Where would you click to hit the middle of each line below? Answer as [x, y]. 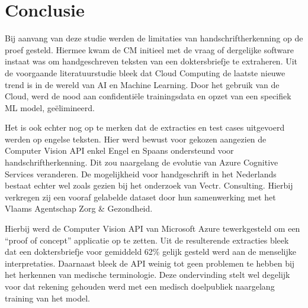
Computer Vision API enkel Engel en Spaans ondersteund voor [119, 150]
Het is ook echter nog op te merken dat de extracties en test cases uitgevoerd [145, 127]
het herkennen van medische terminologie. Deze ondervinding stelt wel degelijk [147, 275]
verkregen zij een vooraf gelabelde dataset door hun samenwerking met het [140, 197]
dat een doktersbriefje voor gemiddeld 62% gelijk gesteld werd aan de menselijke [150, 252]
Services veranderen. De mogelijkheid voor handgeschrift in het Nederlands [141, 174]
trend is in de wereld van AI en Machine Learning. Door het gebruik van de [142, 84]
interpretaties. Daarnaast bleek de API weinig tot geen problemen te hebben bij [150, 263]
